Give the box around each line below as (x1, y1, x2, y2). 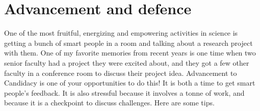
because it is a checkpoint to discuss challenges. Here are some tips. (4, 97, 215, 108)
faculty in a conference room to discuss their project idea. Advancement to (4, 67, 237, 78)
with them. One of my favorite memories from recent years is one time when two (4, 47, 256, 58)
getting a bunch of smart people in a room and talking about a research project (4, 37, 253, 48)
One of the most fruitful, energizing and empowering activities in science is (4, 27, 238, 38)
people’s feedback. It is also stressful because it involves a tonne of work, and (4, 87, 245, 98)
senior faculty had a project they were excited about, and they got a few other (4, 57, 249, 68)
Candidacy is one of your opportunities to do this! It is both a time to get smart (4, 77, 255, 88)
